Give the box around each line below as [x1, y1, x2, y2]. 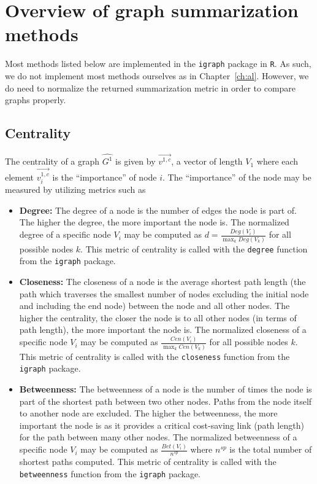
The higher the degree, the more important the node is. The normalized [19, 216, 289, 228]
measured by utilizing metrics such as [5, 183, 146, 196]
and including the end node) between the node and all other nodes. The [19, 299, 290, 312]
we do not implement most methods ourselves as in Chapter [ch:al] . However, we [5, 69, 309, 82]
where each [256, 155, 299, 168]
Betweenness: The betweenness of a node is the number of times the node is [19, 382, 312, 395]
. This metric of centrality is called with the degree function [80, 242, 308, 255]
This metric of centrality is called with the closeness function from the [19, 349, 290, 362]
